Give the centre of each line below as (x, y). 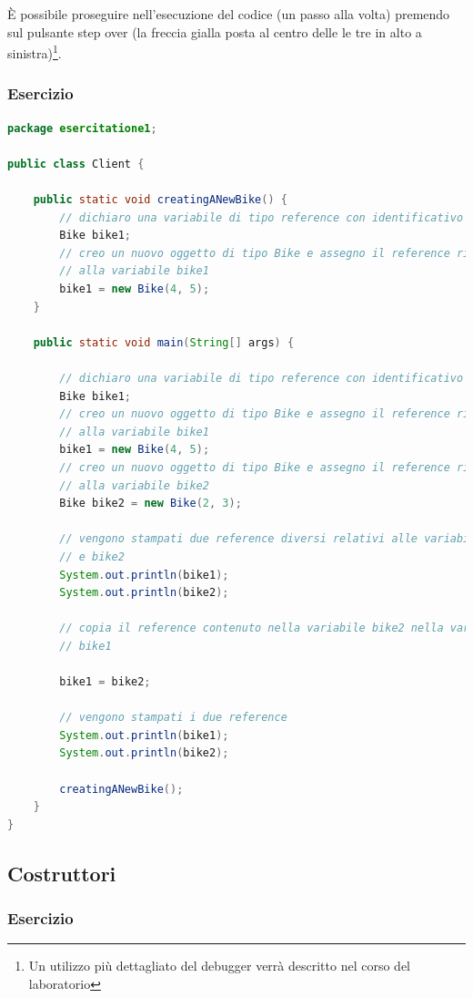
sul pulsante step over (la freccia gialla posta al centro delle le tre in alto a (215, 31)
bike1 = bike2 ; (105, 682)
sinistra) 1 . (35, 51)
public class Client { (76, 164)
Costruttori (62, 873)
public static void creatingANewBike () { (160, 200)
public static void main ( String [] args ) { (164, 342)
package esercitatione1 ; (82, 128)
